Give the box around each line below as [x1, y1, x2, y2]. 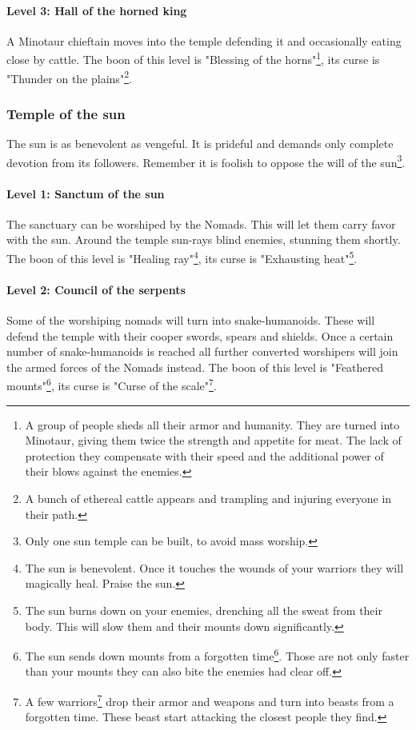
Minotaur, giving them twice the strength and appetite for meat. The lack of [25, 432, 402, 449]
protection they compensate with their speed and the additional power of [25, 447, 384, 464]
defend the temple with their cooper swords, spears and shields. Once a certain [6, 327, 394, 344]
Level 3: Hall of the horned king [6, 2, 187, 18]
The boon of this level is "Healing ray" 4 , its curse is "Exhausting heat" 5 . [6, 247, 358, 266]
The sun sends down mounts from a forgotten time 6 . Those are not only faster [25, 645, 410, 664]
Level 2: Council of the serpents [6, 281, 186, 297]
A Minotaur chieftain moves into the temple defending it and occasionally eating [6, 32, 402, 49]
